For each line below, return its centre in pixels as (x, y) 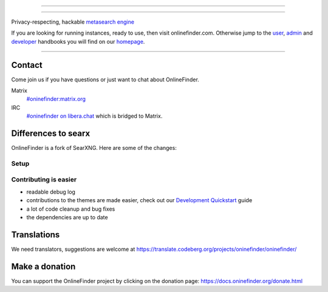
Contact (27, 65)
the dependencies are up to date (67, 217)
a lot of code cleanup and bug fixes (71, 209)
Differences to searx (51, 134)
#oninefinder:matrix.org (56, 99)
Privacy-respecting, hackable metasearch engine (73, 22)
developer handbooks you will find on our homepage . (78, 41)
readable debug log (51, 192)
